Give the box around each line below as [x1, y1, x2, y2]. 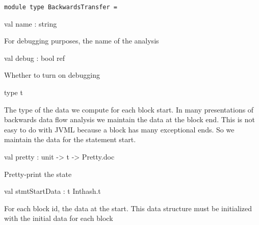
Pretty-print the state [4, 168, 72, 179]
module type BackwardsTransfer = [4, 4, 117, 11]
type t [4, 87, 23, 98]
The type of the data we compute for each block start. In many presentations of [4, 104, 254, 115]
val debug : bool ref [4, 52, 65, 63]
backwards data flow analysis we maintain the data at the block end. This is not [4, 114, 255, 125]
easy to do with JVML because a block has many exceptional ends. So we [4, 124, 235, 134]
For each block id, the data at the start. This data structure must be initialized [4, 202, 252, 213]
